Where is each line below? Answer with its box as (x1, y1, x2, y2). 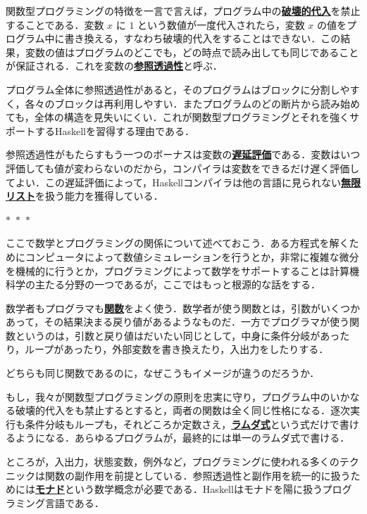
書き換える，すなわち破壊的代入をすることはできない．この (64, 31, 341, 46)
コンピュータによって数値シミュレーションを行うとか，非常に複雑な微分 (25, 249, 359, 264)
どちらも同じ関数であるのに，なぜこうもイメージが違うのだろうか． (6, 366, 320, 380)
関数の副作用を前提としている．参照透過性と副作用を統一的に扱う (44, 468, 351, 482)
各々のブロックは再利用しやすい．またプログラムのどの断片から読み (25, 96, 341, 110)
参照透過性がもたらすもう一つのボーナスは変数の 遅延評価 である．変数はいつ (6, 147, 361, 162)
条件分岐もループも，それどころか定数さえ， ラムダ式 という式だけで (25, 416, 340, 431)
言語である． (44, 495, 104, 510)
